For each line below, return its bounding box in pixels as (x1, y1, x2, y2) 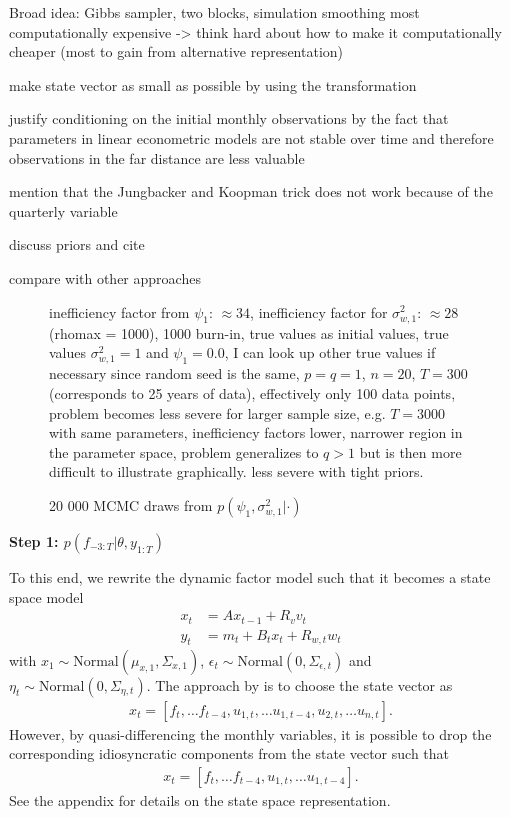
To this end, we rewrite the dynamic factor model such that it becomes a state (9, 567, 491, 587)
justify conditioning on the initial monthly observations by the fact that (9, 108, 449, 129)
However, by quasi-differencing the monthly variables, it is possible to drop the (9, 723, 492, 744)
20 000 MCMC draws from (49, 495, 213, 515)
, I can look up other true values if (224, 342, 436, 363)
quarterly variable (9, 200, 118, 221)
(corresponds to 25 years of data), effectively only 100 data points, (49, 383, 456, 404)
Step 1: (9, 531, 59, 551)
